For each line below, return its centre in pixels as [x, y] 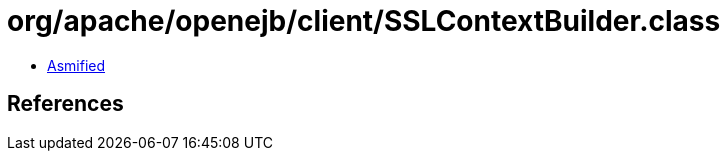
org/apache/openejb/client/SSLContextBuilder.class [364, 21]
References [65, 104]
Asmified [76, 65]
